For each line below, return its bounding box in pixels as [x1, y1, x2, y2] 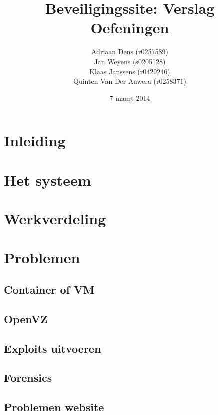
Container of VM [4, 281, 95, 297]
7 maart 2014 [109, 92, 150, 103]
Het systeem [4, 169, 91, 190]
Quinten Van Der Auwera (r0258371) [73, 76, 186, 86]
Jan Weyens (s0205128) [94, 56, 166, 66]
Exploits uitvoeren [4, 340, 101, 356]
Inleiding [4, 130, 66, 151]
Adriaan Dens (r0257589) [91, 46, 168, 57]
